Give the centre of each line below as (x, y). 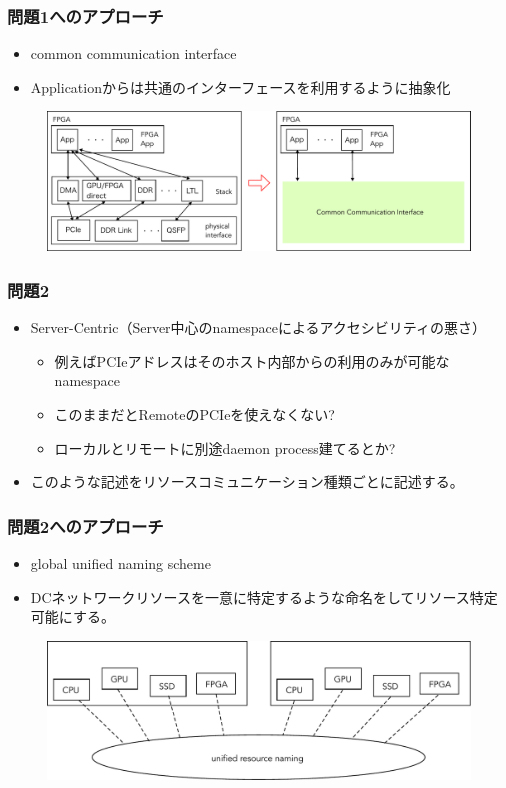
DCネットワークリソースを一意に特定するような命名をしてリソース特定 (264, 596)
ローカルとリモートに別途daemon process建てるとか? (225, 447)
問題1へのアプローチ (85, 15)
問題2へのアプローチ (85, 525)
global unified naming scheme (120, 562)
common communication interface (133, 53)
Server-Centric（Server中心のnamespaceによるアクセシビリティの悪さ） (258, 327)
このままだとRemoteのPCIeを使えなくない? (194, 413)
